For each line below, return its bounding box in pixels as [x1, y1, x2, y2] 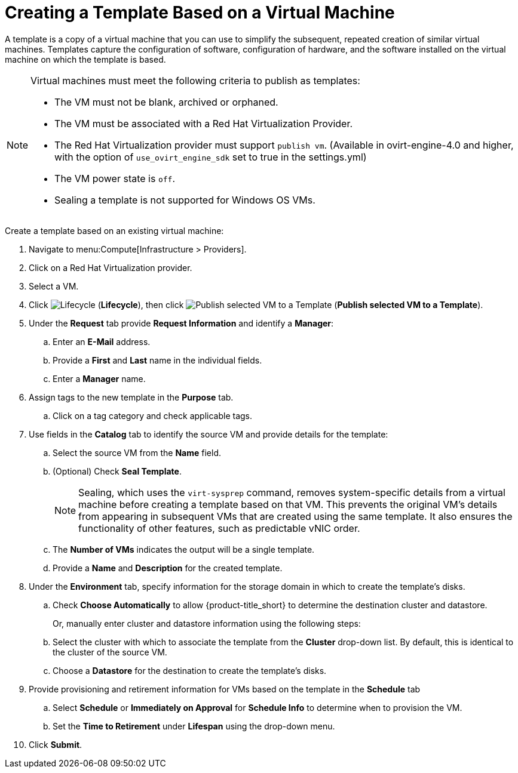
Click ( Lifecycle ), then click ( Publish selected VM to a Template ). [29, 299, 483, 310]
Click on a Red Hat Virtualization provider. [29, 262, 192, 273]
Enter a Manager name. [53, 373, 146, 384]
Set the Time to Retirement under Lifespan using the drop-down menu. [53, 720, 335, 731]
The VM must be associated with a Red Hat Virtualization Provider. [54, 117, 353, 130]
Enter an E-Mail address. [53, 336, 151, 347]
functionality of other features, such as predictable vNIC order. [78, 522, 360, 534]
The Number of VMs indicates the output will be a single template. [53, 544, 315, 555]
